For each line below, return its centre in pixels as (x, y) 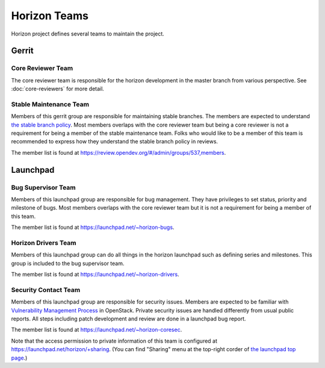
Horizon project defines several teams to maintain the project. (88, 34)
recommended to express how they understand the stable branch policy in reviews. (115, 142)
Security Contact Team (46, 290)
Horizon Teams (50, 16)
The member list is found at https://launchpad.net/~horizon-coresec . (97, 330)
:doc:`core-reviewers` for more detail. (58, 89)
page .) (19, 358)
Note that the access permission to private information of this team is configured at (114, 341)
